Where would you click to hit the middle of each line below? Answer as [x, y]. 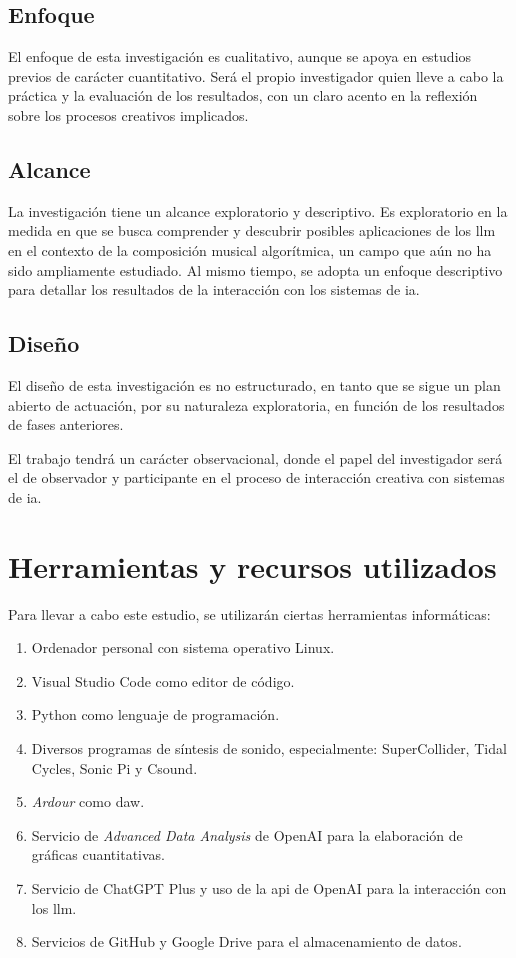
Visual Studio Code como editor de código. [163, 680]
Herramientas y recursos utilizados [252, 565]
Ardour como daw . [88, 801]
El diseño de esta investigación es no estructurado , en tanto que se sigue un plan [254, 384]
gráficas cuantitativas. [98, 854]
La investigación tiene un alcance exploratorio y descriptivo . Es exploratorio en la [258, 210]
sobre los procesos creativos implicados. [128, 114]
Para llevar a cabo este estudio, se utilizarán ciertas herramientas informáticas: [249, 613]
